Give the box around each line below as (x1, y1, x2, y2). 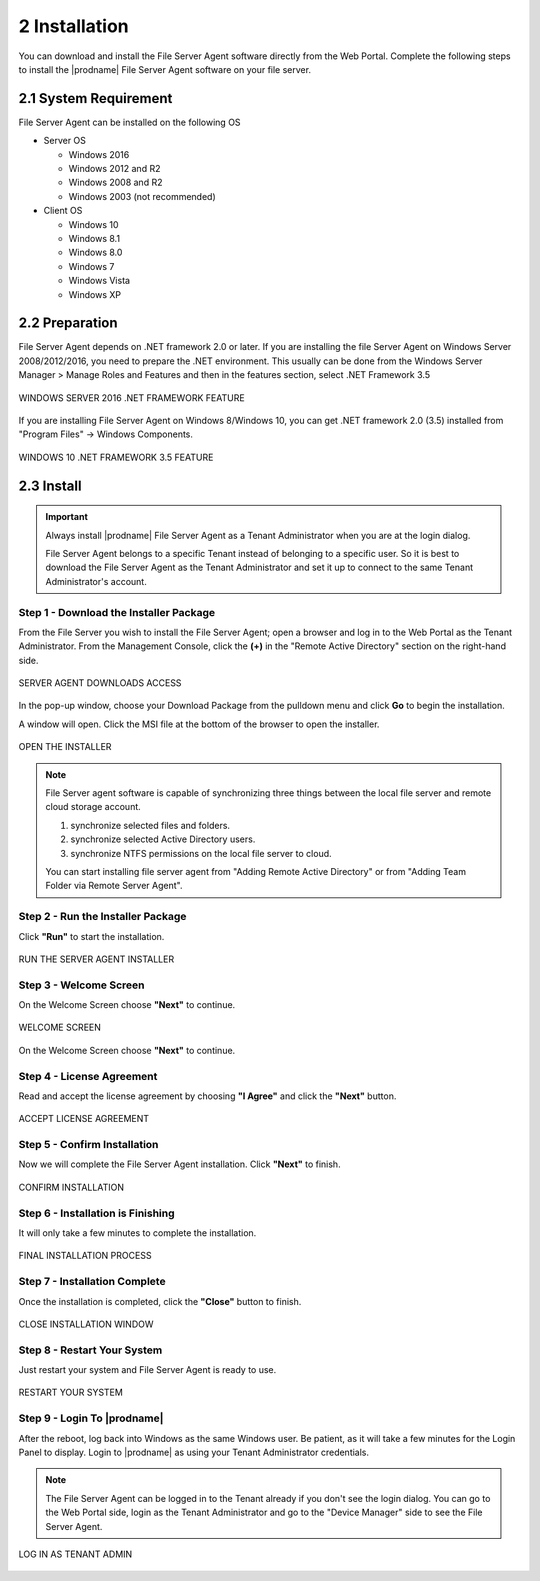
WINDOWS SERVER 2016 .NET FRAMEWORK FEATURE (18, 391, 245, 404)
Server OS (43, 135, 87, 147)
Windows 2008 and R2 (68, 176, 163, 189)
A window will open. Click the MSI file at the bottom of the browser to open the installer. (18, 718, 380, 730)
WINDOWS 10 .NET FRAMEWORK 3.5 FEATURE (18, 451, 214, 463)
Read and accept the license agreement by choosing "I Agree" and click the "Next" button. (18, 1090, 397, 1102)
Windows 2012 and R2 (68, 163, 161, 175)
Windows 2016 (68, 148, 130, 160)
